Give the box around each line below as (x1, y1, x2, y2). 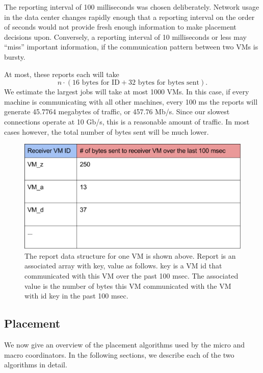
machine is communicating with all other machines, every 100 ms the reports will (4, 96, 258, 107)
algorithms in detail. (4, 359, 67, 370)
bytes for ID (82, 79, 120, 87)
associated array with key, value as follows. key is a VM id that (24, 260, 222, 271)
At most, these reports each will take (4, 68, 119, 79)
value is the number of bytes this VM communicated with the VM (24, 280, 231, 291)
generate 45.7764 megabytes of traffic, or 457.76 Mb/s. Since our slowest (4, 106, 230, 117)
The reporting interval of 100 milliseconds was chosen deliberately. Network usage (4, 2, 259, 12)
